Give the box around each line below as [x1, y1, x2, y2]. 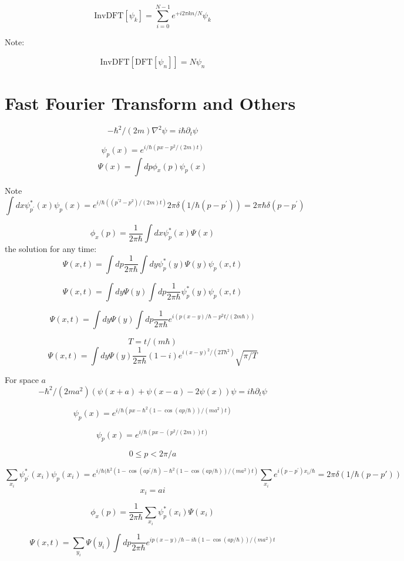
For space [5, 374, 39, 386]
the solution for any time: [5, 243, 97, 255]
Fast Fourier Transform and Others [5, 90, 296, 115]
